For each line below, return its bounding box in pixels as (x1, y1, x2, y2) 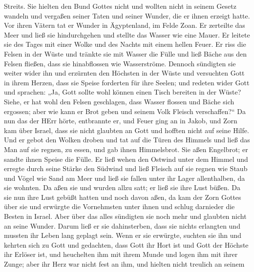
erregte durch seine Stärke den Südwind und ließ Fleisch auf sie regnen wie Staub (4, 163, 248, 174)
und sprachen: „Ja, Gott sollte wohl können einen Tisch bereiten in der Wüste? (4, 87, 241, 97)
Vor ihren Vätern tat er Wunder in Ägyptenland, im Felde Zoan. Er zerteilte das (4, 20, 245, 30)
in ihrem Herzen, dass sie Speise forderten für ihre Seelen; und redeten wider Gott (4, 77, 250, 87)
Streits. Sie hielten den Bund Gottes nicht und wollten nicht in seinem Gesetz (4, 1, 236, 11)
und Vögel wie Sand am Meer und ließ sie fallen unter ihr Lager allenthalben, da (4, 173, 245, 183)
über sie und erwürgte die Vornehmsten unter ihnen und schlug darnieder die (4, 201, 235, 212)
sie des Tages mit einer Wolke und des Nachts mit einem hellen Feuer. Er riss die (4, 39, 246, 49)
